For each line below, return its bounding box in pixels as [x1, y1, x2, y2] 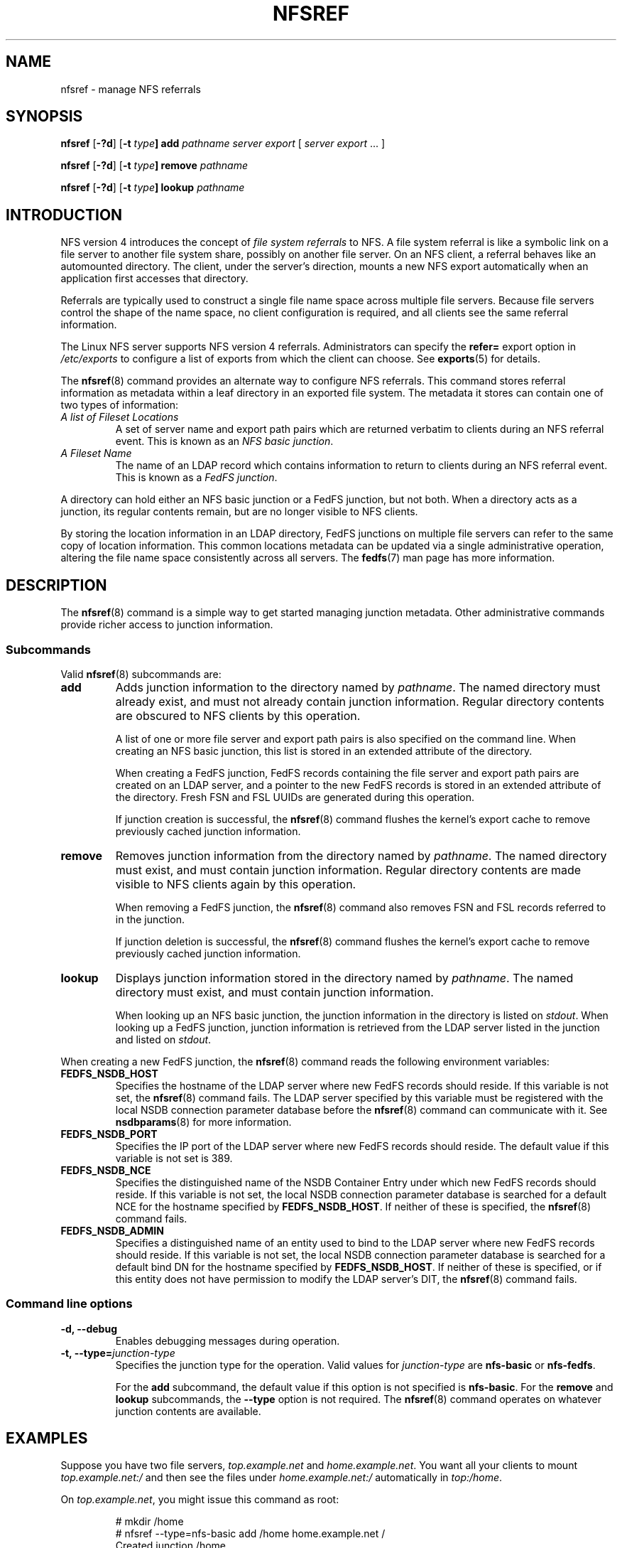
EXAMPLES [6, 1429, 88, 1448]
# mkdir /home [115, 1515, 184, 1528]
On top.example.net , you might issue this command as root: [60, 1493, 339, 1506]
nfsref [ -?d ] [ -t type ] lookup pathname [60, 181, 245, 194]
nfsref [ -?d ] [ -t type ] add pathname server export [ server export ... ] [60, 137, 386, 150]
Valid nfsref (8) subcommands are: [60, 667, 222, 680]
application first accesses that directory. [60, 272, 249, 285]
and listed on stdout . [115, 1033, 212, 1046]
